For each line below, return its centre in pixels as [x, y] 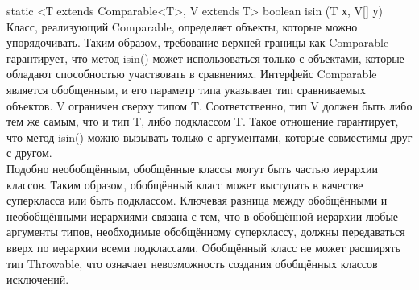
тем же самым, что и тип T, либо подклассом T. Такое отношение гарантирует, [203, 121]
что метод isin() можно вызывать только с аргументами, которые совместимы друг [209, 137]
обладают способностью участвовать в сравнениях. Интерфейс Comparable [192, 74]
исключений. [38, 279]
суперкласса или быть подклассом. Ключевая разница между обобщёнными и [197, 200]
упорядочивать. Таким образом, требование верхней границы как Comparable [198, 42]
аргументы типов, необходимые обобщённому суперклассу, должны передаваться [206, 232]
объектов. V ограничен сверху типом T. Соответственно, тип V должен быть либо [209, 105]
